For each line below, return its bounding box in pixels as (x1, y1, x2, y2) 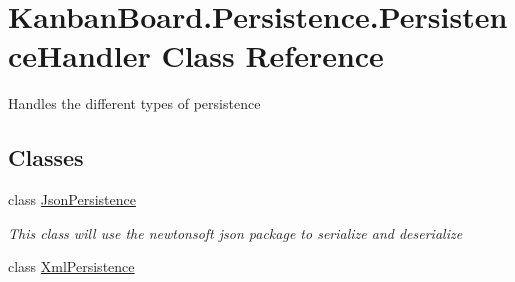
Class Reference (161, 35, 384, 76)
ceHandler (8, 35, 151, 76)
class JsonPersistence (8, 189, 136, 210)
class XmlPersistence (8, 256, 135, 277)
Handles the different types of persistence (8, 93, 261, 114)
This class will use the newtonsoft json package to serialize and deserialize (8, 222, 463, 243)
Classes (8, 142, 84, 173)
